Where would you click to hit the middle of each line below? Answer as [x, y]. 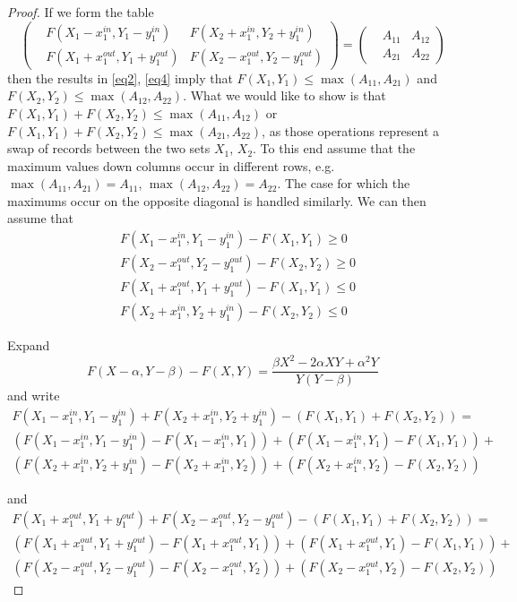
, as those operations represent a [351, 130]
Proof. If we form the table [81, 12]
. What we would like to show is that [284, 95]
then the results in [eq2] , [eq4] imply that [120, 77]
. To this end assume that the [334, 148]
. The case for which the [344, 183]
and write [34, 396]
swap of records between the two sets [109, 148]
